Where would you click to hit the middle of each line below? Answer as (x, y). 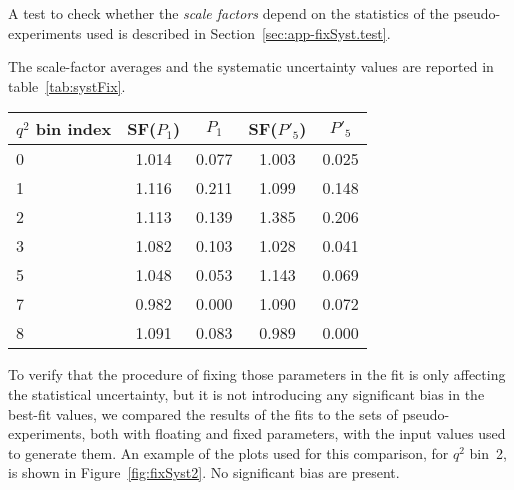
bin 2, (488, 452)
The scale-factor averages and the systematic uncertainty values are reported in (251, 66)
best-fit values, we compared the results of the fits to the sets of (203, 413)
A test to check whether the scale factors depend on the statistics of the (228, 13)
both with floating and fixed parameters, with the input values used (298, 433)
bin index (73, 129)
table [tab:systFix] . (67, 85)
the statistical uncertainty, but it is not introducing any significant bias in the (246, 393)
